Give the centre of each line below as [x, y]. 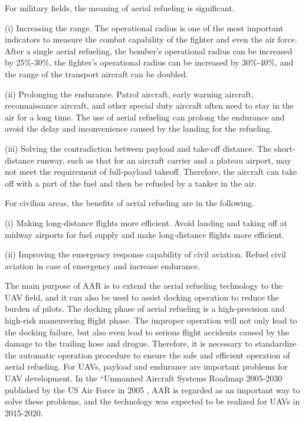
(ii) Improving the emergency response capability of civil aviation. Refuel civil [145, 254]
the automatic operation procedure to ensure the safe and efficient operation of [147, 355]
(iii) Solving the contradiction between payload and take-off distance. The [138, 148]
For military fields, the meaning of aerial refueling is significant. [120, 8]
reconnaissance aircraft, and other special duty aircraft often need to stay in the [149, 105]
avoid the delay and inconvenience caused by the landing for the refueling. [139, 128]
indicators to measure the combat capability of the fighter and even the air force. [151, 39]
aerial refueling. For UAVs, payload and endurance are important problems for [146, 366]
